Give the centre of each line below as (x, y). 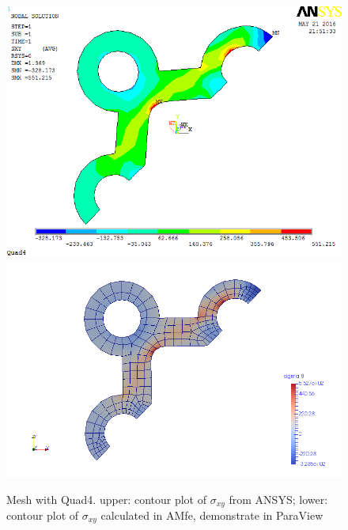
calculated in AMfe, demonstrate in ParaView (212, 515)
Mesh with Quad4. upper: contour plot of (106, 499)
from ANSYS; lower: (278, 499)
